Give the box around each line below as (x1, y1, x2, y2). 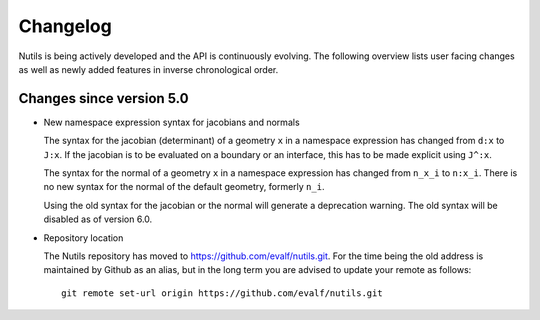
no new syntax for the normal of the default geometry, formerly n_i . (43, 181, 325, 193)
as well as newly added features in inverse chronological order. (18, 63, 279, 75)
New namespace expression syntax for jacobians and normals (43, 116, 300, 128)
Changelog (18, 15, 112, 37)
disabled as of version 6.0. (43, 213, 153, 225)
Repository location (43, 231, 124, 244)
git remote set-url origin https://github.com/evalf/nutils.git (61, 287, 384, 299)
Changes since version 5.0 (18, 90, 189, 107)
